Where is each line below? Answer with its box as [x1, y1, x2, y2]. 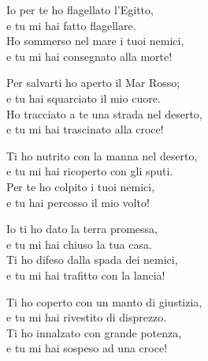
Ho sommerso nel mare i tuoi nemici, [6, 32, 184, 49]
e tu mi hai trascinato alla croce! [6, 121, 164, 137]
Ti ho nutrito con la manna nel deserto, [6, 147, 198, 164]
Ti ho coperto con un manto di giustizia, [6, 293, 202, 310]
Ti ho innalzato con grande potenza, [6, 324, 182, 340]
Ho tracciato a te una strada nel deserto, [6, 105, 202, 122]
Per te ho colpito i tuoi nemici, [6, 178, 155, 194]
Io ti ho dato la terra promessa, [6, 220, 158, 237]
